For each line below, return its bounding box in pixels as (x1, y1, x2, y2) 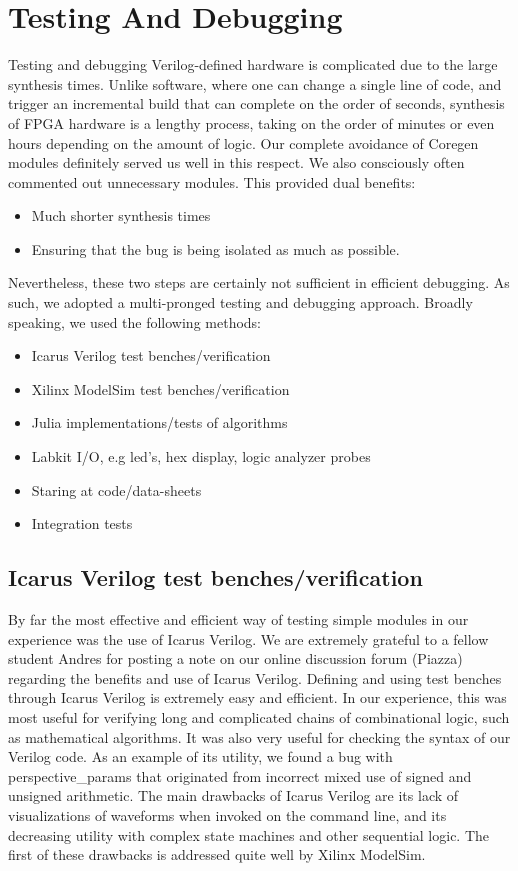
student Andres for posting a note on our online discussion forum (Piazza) (8, 648, 463, 669)
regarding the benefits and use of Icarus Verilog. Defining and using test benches (8, 667, 502, 688)
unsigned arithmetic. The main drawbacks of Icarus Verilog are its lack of (8, 785, 459, 806)
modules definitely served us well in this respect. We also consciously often (8, 152, 465, 173)
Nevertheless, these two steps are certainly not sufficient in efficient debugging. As (8, 272, 510, 293)
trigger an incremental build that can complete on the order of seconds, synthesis (8, 93, 505, 114)
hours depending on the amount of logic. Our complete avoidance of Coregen (8, 132, 479, 153)
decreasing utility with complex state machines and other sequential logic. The (8, 824, 490, 845)
